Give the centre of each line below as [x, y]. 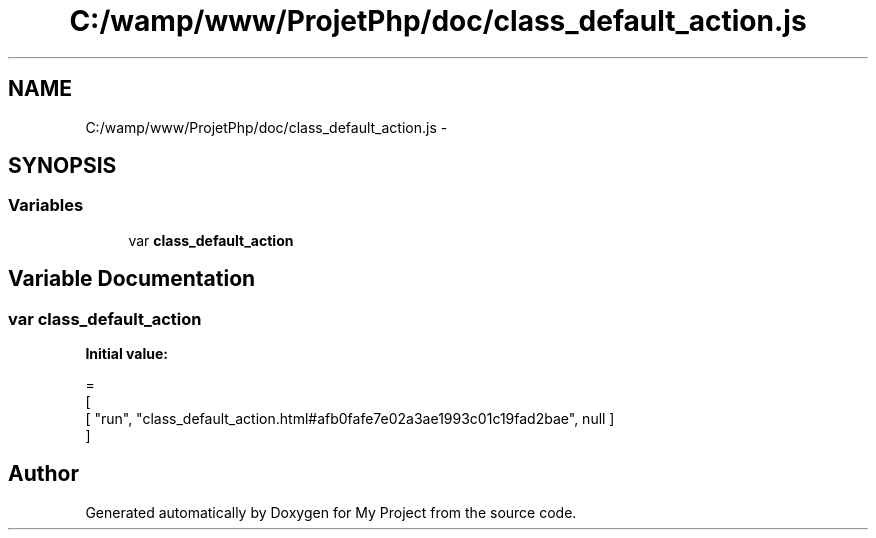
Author [43, 474]
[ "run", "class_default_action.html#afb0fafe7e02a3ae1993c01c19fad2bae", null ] [350, 419]
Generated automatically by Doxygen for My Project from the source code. [331, 512]
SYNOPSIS [62, 166]
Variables [46, 205]
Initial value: [126, 354]
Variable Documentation [132, 279]
